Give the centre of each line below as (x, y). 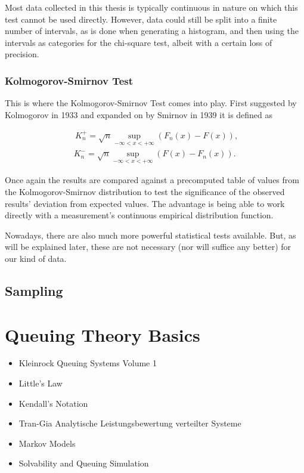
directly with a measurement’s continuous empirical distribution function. (139, 215)
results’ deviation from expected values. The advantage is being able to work (145, 203)
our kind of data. (36, 258)
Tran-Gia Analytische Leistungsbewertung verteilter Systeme (130, 423)
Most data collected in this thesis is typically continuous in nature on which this (151, 7)
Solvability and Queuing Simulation (84, 463)
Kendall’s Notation (53, 403)
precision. (22, 54)
